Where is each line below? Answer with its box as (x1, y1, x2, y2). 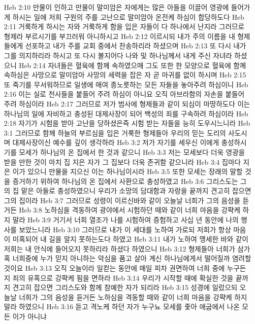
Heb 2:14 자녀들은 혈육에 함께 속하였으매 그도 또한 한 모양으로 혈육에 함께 (19, 60, 246, 70)
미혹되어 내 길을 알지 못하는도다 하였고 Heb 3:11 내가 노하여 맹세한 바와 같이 (12, 234, 249, 244)
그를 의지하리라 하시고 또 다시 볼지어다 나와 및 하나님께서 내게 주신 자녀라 (4, 50, 232, 60)
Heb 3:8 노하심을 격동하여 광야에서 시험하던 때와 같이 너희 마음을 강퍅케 (19, 205, 241, 215)
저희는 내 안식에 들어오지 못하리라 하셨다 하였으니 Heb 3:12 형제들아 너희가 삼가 (4, 243, 250, 253)
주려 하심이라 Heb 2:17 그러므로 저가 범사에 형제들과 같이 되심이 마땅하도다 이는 (4, 98, 250, 108)
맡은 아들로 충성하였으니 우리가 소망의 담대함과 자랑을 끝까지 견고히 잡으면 (21, 185, 252, 196)
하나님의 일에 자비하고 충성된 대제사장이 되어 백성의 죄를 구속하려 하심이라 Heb (4, 108, 249, 118)
